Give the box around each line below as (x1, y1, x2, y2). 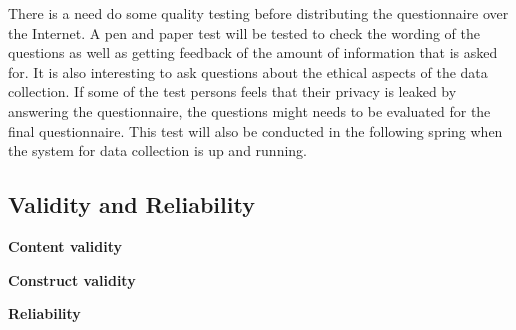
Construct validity (8, 269, 136, 290)
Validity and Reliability (8, 189, 255, 220)
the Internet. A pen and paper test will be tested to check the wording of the (8, 22, 480, 43)
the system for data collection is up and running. (8, 140, 307, 161)
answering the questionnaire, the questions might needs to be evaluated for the (8, 100, 491, 121)
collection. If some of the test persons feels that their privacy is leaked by (8, 81, 457, 102)
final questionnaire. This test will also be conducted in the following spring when (8, 120, 503, 141)
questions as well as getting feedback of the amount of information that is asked (8, 42, 498, 63)
